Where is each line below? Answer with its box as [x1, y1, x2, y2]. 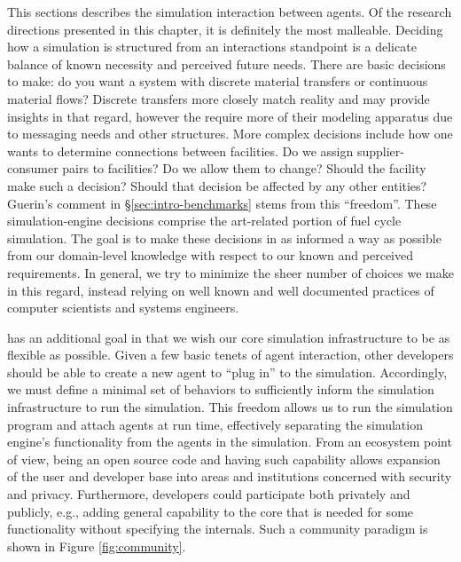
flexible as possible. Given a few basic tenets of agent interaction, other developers [7, 345, 454, 364]
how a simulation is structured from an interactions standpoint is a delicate [7, 37, 417, 56]
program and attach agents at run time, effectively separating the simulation [7, 415, 423, 433]
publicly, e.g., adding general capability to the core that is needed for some [7, 502, 414, 520]
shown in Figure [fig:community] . [7, 536, 186, 555]
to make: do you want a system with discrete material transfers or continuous [7, 72, 428, 91]
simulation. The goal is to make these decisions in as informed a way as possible [7, 228, 441, 247]
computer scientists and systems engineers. [7, 298, 239, 317]
